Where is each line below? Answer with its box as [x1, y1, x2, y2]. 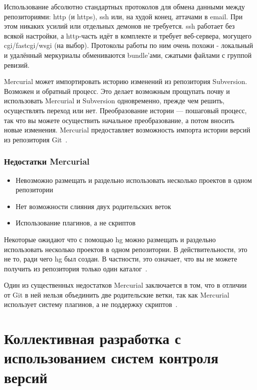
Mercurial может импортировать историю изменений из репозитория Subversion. [4, 76, 247, 87]
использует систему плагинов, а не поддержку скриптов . [4, 299, 177, 309]
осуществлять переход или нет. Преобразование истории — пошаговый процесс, [4, 105, 247, 115]
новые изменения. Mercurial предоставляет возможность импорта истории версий [4, 125, 251, 135]
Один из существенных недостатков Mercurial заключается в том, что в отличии [4, 280, 247, 290]
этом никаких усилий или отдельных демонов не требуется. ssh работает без [4, 21, 235, 31]
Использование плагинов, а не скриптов [15, 217, 136, 228]
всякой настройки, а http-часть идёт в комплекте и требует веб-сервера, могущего [4, 30, 252, 41]
